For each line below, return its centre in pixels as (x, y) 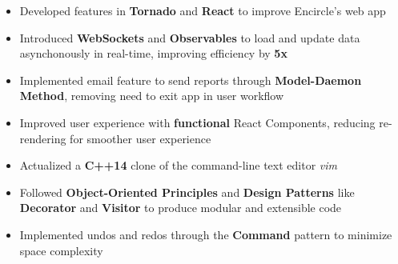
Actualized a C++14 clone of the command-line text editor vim (179, 165)
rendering (43, 138)
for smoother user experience (141, 138)
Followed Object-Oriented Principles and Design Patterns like (187, 192)
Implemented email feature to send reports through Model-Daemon (191, 80)
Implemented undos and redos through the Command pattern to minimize (206, 234)
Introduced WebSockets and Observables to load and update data (190, 37)
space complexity (61, 250)
